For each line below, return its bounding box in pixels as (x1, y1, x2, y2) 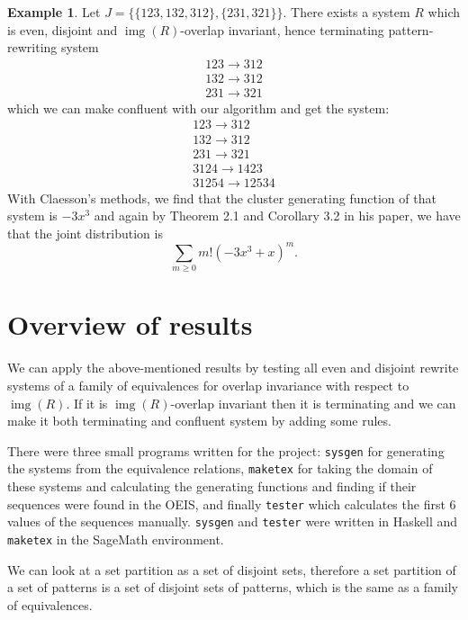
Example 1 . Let (7, 3, 101, 21)
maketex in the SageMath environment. (7, 529, 224, 548)
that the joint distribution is (7, 223, 163, 242)
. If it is (66, 393, 108, 412)
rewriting (7, 38, 58, 57)
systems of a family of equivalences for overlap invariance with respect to (7, 375, 409, 394)
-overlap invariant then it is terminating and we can (170, 393, 456, 412)
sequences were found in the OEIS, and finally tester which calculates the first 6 (7, 494, 456, 513)
